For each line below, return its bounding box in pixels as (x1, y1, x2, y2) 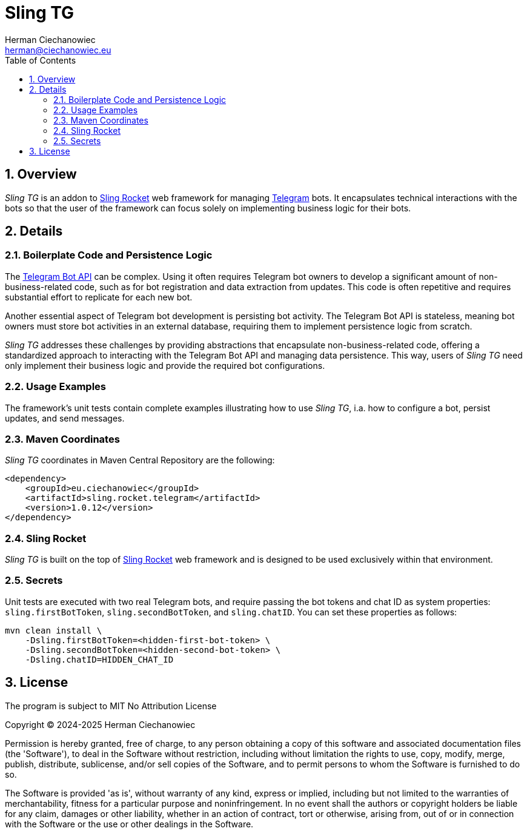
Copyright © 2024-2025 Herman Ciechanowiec (5, 719, 196, 730)
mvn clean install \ (5, 625, 102, 635)
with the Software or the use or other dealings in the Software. (5, 818, 254, 829)
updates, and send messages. (5, 412, 125, 423)
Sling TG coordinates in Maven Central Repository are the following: (5, 455, 275, 466)
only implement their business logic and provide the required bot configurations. (5, 360, 325, 371)
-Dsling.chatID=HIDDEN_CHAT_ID (25, 654, 174, 664)
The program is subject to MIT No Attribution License (5, 700, 217, 711)
